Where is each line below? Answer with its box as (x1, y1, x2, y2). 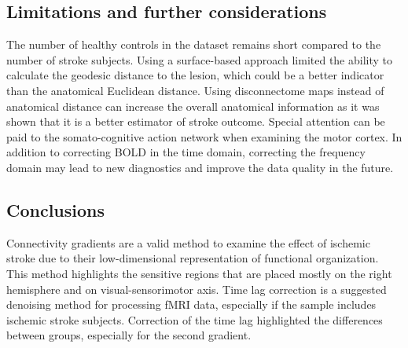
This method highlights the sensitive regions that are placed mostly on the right (6, 265, 392, 281)
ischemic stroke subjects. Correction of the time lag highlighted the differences (6, 311, 383, 328)
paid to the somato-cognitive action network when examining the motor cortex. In (6, 128, 402, 145)
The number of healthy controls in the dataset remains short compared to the (6, 36, 381, 53)
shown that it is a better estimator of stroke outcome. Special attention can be (6, 113, 385, 130)
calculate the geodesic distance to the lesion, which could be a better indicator (6, 67, 384, 83)
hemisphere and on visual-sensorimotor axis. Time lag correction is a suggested (6, 280, 387, 297)
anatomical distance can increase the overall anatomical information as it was (6, 97, 380, 114)
